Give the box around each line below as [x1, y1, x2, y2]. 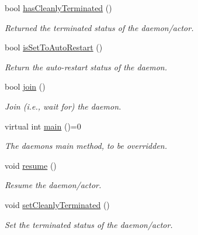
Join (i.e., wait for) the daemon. [5, 100, 121, 112]
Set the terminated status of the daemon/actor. [5, 218, 173, 230]
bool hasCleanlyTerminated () [5, 2, 112, 13]
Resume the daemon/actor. [5, 179, 102, 191]
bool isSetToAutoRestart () [5, 41, 103, 53]
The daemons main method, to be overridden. [5, 139, 168, 152]
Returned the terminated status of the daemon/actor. [5, 21, 194, 33]
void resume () [5, 159, 57, 171]
